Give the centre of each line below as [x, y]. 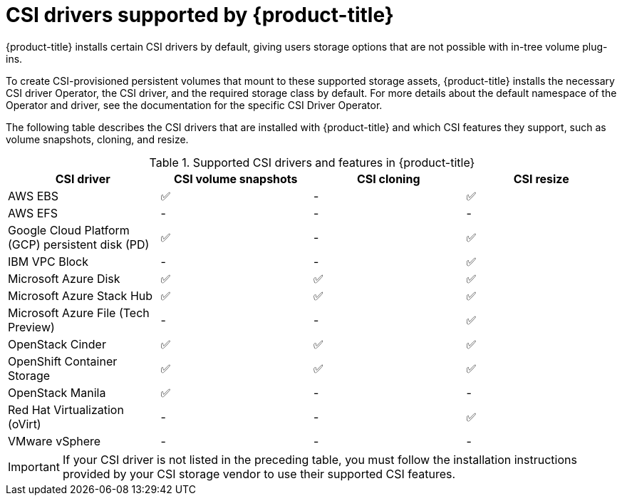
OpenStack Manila [57, 392]
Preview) [31, 327]
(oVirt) [25, 424]
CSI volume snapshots [235, 179]
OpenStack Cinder [57, 344]
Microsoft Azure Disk [64, 278]
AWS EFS [33, 213]
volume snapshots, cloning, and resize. [97, 139]
